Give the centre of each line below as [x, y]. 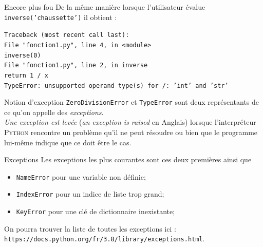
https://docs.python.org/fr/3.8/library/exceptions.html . [105, 239]
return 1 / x [26, 75]
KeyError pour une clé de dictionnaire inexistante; [96, 211]
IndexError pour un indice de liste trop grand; [90, 194]
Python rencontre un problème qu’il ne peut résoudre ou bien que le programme [131, 132]
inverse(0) [23, 55]
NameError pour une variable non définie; [81, 176]
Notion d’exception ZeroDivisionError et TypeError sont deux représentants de [132, 102]
